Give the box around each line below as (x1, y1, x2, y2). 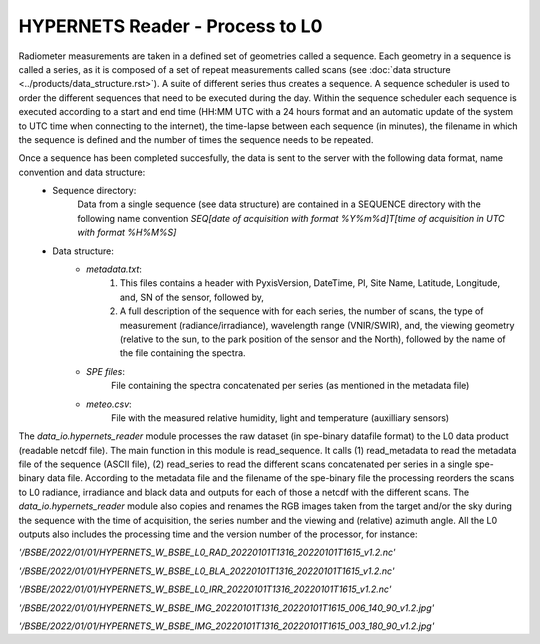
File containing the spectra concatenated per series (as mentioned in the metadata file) (111, 380, 470, 392)
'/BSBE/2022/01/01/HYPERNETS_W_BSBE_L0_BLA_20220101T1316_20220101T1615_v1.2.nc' (18, 565, 395, 577)
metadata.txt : (86, 263, 142, 275)
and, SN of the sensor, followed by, (120, 291, 265, 303)
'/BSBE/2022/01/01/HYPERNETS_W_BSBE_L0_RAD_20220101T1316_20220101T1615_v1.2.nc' (18, 546, 396, 559)
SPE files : (86, 365, 125, 377)
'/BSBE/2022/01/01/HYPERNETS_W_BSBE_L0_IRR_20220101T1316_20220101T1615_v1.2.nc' (18, 583, 392, 595)
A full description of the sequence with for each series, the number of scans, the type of (120, 305, 484, 317)
